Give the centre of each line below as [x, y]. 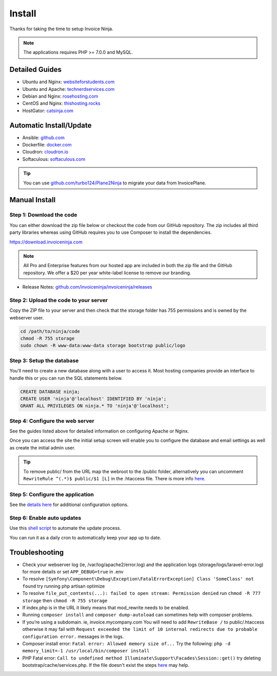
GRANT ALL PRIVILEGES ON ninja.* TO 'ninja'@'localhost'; [95, 406]
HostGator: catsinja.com [48, 110]
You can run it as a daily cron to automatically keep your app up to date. [85, 537]
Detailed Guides [35, 70]
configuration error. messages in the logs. [73, 636]
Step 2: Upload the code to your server [58, 300]
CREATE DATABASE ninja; [50, 391]
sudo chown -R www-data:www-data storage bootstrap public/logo [103, 346]
